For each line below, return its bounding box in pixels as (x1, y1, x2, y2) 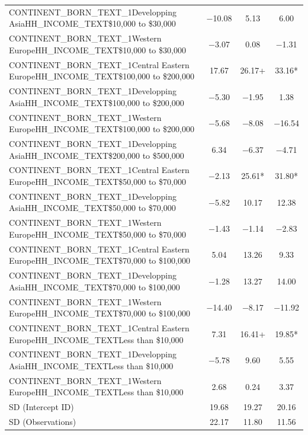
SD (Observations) (9, 415, 76, 428)
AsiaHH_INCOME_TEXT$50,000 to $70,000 (9, 201, 176, 214)
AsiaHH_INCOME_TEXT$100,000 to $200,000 (9, 96, 184, 108)
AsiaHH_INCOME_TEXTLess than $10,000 (9, 360, 174, 372)
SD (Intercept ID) (9, 401, 74, 413)
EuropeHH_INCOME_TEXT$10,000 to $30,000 (9, 43, 186, 56)
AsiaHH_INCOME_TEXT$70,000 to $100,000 (9, 280, 180, 293)
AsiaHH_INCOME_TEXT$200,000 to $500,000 (9, 149, 184, 161)
